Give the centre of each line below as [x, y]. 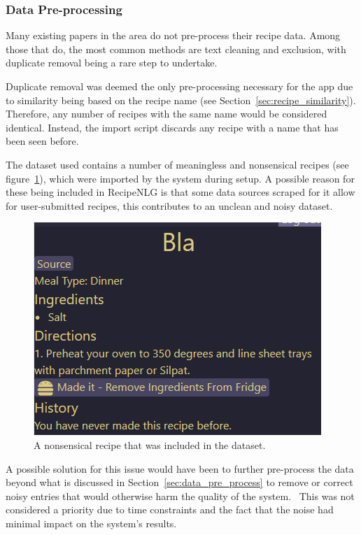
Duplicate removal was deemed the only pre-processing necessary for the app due [179, 86]
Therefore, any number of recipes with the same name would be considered [167, 114]
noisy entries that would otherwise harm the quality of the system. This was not [180, 495]
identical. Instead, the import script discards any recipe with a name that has [172, 127]
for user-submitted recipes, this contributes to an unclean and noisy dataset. [169, 205]
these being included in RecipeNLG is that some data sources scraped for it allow [180, 192]
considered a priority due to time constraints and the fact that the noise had [170, 509]
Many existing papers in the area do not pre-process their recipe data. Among [173, 35]
